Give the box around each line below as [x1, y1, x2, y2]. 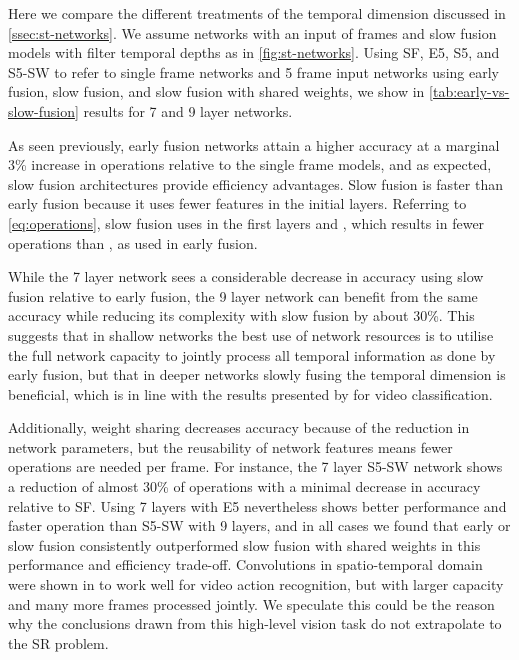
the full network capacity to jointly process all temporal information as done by [8, 344, 496, 365]
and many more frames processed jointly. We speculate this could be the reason [8, 593, 495, 614]
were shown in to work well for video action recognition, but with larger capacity [8, 574, 504, 595]
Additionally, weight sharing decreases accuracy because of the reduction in [8, 417, 470, 438]
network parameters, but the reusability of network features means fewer [8, 436, 453, 457]
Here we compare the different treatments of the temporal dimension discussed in [8, 3, 506, 23]
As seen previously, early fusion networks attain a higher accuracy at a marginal [8, 134, 500, 155]
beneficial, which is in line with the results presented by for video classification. [8, 383, 493, 404]
